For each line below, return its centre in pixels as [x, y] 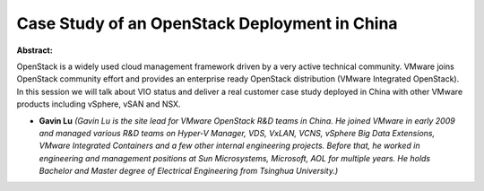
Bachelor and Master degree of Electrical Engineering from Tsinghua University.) [189, 171]
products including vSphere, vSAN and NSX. [99, 104]
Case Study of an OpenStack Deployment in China [207, 23]
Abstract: [35, 50]
